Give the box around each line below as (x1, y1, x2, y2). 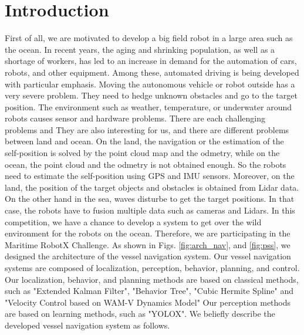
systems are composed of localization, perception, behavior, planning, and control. (5, 262, 300, 273)
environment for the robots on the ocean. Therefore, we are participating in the (5, 227, 291, 239)
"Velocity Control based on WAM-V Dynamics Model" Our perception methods (5, 296, 291, 308)
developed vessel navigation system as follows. (5, 319, 170, 331)
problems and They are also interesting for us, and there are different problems (5, 123, 289, 136)
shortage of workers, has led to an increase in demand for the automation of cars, (5, 55, 297, 67)
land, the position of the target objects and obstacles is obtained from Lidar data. (5, 181, 299, 193)
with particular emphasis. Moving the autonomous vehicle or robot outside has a (5, 77, 295, 90)
